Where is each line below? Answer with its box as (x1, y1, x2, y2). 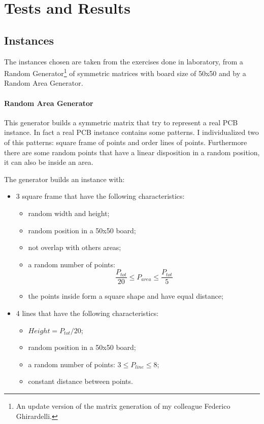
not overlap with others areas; (28, 242, 121, 253)
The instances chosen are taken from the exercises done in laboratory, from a (4, 56, 243, 66)
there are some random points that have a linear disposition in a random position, (4, 147, 260, 157)
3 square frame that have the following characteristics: (16, 191, 185, 201)
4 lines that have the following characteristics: (16, 308, 159, 318)
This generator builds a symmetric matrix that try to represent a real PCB (4, 117, 238, 127)
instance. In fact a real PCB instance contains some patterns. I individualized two (4, 127, 259, 137)
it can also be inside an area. (4, 157, 93, 167)
